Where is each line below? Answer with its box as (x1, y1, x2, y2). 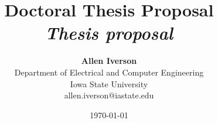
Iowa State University (70, 77, 148, 90)
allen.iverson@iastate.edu (64, 89, 154, 101)
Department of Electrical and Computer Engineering (14, 66, 204, 78)
